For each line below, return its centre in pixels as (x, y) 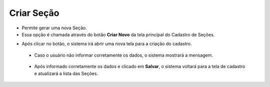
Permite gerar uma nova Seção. (54, 28)
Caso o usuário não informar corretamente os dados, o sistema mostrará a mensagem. (124, 55)
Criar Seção (34, 13)
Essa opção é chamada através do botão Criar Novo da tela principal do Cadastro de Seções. (118, 34)
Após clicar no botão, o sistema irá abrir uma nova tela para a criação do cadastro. (107, 44)
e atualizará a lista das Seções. (66, 73)
